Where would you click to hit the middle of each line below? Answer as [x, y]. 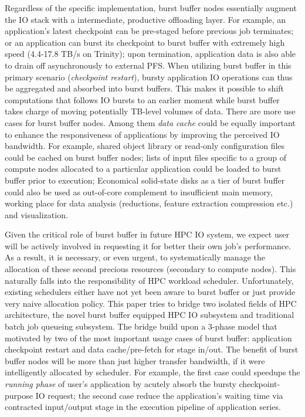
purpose [19, 395]
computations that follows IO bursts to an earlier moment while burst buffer [142, 99]
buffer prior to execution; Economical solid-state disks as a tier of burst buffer [145, 180]
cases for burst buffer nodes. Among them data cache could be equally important [150, 122]
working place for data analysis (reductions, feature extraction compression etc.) [149, 203]
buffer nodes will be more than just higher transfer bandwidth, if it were [135, 360]
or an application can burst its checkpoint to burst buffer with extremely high [145, 42]
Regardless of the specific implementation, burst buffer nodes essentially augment [151, 8]
